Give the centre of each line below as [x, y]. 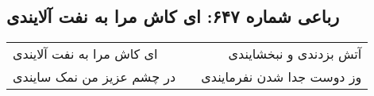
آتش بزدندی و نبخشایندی [295, 54]
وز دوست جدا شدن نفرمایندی [281, 77]
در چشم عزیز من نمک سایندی [94, 77]
